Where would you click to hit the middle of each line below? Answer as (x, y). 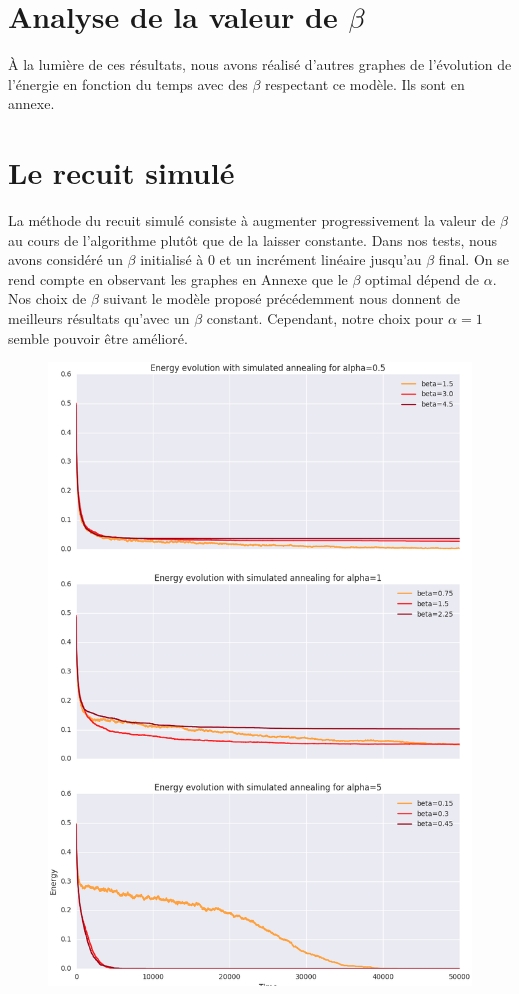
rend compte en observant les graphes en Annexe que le (178, 278)
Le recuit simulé (121, 172)
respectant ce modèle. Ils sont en (364, 83)
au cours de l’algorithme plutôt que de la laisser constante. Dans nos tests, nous (253, 239)
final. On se (473, 259)
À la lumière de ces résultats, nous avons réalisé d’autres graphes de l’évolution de (260, 64)
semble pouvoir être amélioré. (98, 337)
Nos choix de (47, 298)
